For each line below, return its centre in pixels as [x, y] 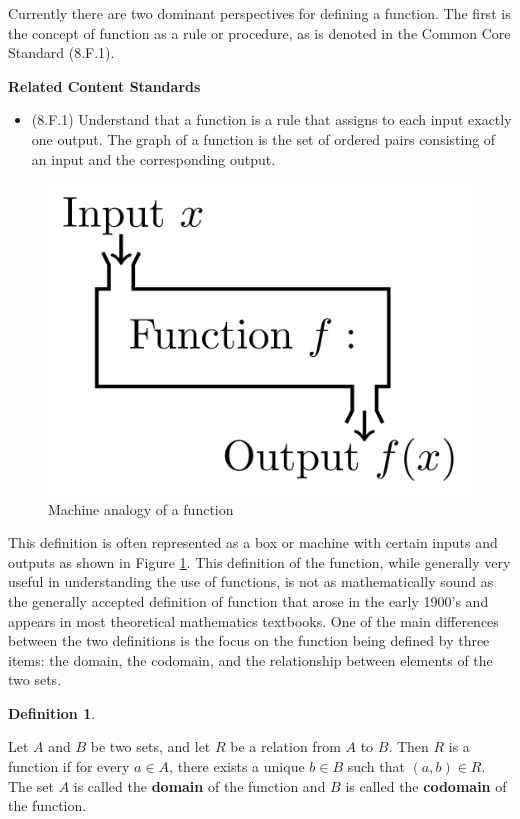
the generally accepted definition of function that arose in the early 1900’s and [248, 600]
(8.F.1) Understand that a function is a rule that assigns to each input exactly [271, 119]
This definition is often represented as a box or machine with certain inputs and [253, 542]
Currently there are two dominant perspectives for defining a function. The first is [259, 13]
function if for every [69, 766]
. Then [408, 746]
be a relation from [285, 746]
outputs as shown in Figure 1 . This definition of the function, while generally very [259, 561]
